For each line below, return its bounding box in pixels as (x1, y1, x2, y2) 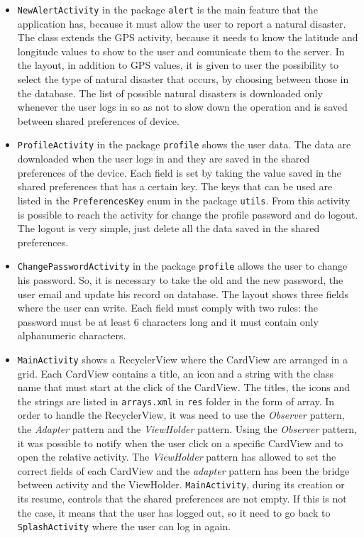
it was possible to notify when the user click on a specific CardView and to (17, 435, 343, 450)
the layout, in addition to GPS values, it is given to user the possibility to (17, 57, 339, 72)
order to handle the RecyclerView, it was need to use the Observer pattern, (17, 407, 345, 422)
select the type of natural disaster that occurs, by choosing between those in (17, 72, 349, 87)
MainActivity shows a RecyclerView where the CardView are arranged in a (17, 351, 348, 366)
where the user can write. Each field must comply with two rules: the (17, 300, 319, 315)
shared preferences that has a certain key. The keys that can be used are (17, 179, 333, 194)
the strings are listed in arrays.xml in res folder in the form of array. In (17, 393, 335, 408)
